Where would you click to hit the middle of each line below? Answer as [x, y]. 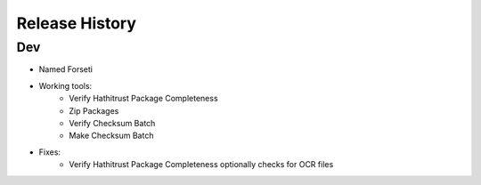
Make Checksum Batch [111, 136]
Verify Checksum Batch [112, 123]
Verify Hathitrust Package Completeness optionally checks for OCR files [201, 165]
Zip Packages [94, 110]
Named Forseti [66, 69]
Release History [77, 23]
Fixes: [50, 152]
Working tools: [65, 85]
